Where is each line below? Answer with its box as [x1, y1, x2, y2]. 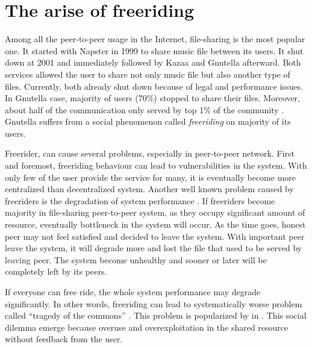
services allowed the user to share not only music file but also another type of [5, 67, 290, 80]
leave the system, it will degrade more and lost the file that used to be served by [5, 242, 302, 254]
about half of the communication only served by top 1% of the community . [5, 103, 284, 116]
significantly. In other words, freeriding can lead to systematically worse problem [5, 297, 302, 310]
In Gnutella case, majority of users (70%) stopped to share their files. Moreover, [5, 92, 300, 104]
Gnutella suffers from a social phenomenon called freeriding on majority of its [5, 115, 291, 128]
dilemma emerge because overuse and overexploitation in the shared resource [5, 320, 289, 333]
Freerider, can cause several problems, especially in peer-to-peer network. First [5, 147, 295, 160]
